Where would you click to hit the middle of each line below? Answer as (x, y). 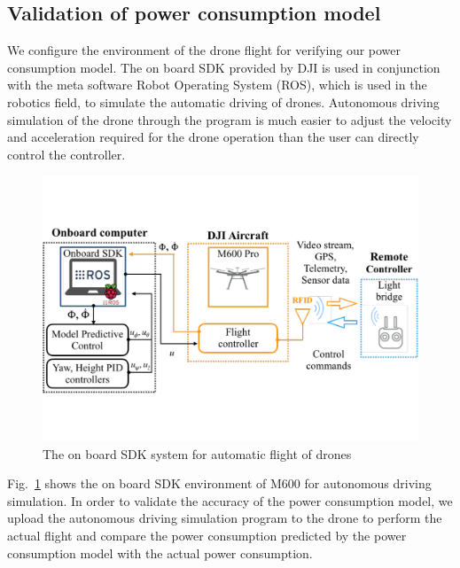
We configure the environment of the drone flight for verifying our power (204, 50)
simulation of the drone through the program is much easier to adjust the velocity (230, 119)
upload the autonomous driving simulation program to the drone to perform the (225, 518)
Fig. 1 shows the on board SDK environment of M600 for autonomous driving (219, 483)
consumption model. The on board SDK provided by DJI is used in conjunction (224, 67)
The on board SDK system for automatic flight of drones (197, 453)
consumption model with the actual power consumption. (160, 552)
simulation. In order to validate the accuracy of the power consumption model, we (230, 500)
